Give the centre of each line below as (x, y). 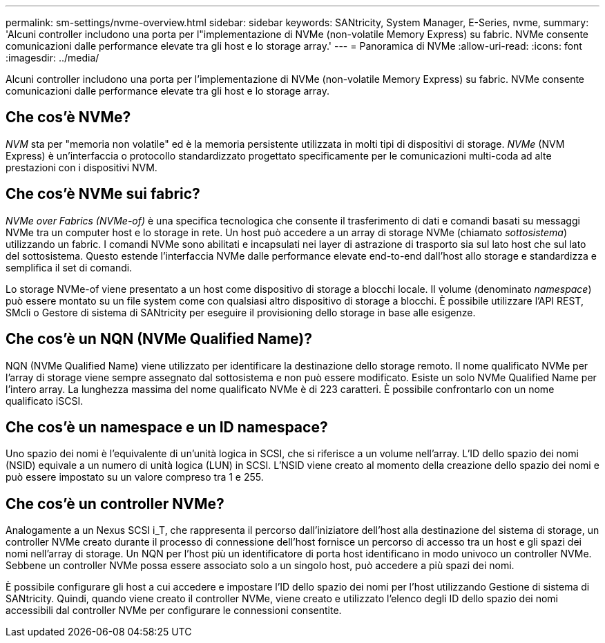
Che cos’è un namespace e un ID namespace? (167, 427)
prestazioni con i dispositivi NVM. (81, 167)
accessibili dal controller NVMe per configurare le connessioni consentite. (174, 611)
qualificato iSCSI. (45, 401)
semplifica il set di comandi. (69, 267)
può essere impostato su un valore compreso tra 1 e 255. (135, 477)
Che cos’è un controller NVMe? (115, 503)
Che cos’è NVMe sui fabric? (103, 194)
